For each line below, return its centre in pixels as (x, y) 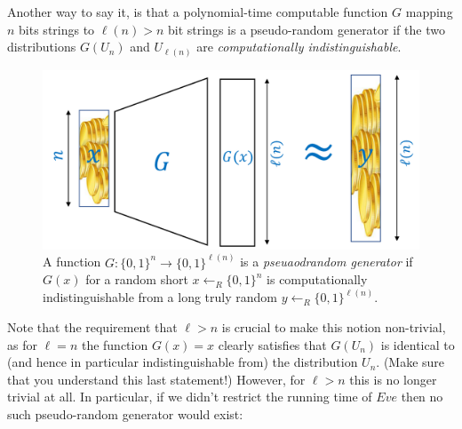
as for (22, 344)
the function (115, 344)
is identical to (418, 344)
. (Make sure (410, 362)
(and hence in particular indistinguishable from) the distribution (183, 362)
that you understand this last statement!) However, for (156, 379)
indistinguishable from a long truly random (160, 297)
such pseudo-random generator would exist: (125, 413)
